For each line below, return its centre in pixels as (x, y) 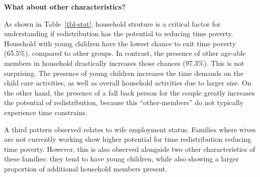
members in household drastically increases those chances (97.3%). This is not (124, 63)
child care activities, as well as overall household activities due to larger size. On (128, 83)
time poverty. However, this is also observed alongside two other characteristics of (130, 149)
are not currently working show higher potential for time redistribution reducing (128, 139)
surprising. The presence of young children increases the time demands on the (124, 73)
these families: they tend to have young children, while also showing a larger (121, 159)
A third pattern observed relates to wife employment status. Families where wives (130, 129)
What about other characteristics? (65, 7)
